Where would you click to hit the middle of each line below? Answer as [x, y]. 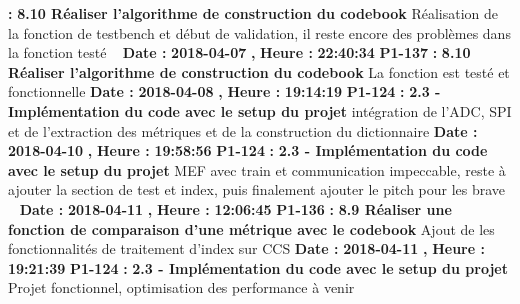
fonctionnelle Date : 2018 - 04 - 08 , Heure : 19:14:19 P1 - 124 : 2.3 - [224, 91]
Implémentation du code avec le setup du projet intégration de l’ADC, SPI [260, 110]
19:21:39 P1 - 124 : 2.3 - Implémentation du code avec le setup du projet [258, 267]
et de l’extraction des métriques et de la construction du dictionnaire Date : [243, 130]
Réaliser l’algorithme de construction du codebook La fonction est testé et [259, 71]
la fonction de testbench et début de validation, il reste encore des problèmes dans [259, 32]
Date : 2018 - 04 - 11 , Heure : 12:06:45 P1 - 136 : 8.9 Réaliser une [235, 208]
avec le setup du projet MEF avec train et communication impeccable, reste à [257, 169]
